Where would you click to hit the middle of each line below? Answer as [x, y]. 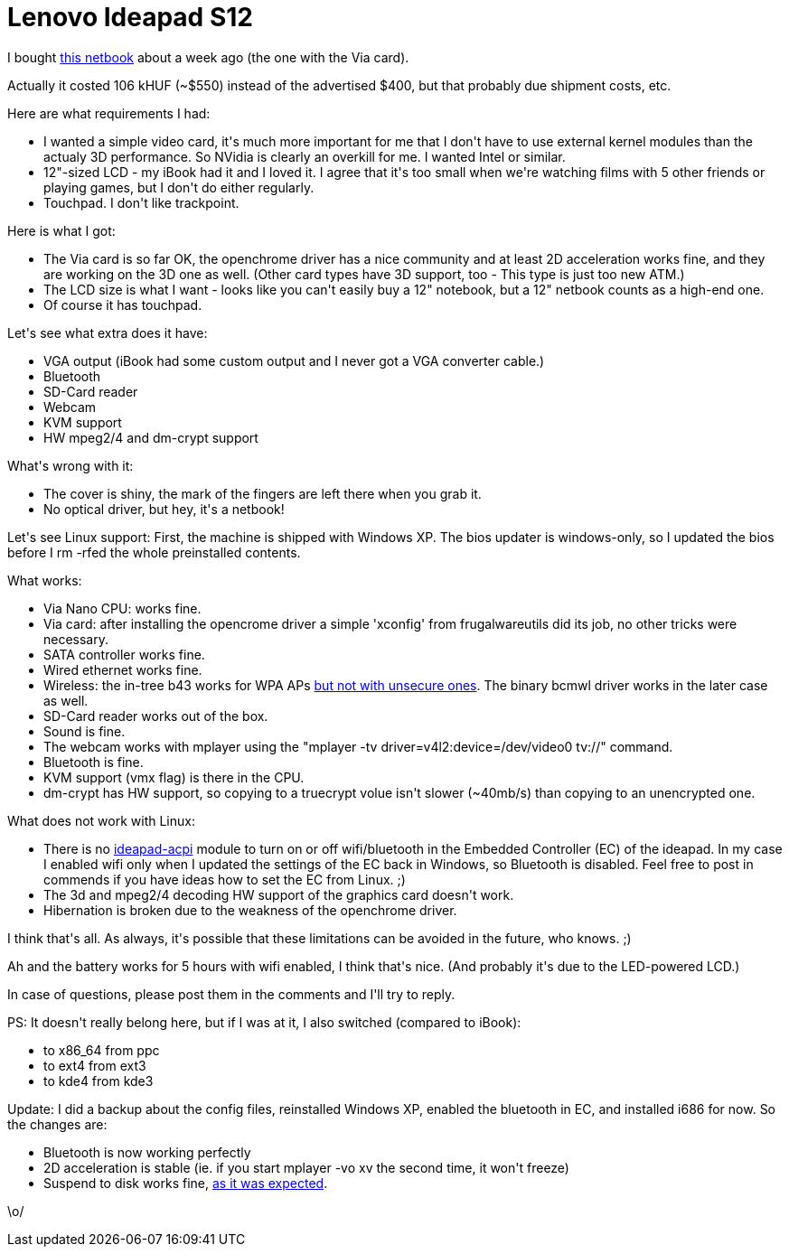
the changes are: [57, 1124]
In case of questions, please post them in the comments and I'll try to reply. [231, 994]
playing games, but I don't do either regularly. [179, 187]
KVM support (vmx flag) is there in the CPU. [174, 777]
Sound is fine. [85, 731]
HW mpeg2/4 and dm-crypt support [151, 437]
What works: [45, 580]
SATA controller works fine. [124, 654]
